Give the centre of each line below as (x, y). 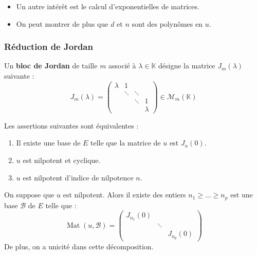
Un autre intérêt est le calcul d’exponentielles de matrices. (108, 6)
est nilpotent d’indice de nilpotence (78, 177)
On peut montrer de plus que (62, 23)
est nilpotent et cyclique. (62, 160)
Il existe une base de (48, 143)
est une (242, 195)
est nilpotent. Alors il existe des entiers (124, 195)
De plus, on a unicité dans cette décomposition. (79, 247)
